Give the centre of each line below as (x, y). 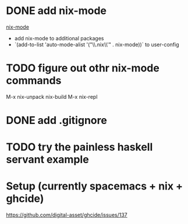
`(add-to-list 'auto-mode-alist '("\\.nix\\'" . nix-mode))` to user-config (97, 44)
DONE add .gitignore (57, 120)
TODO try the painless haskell (79, 147)
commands (34, 81)
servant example (47, 160)
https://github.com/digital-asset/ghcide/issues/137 (67, 215)
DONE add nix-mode (56, 11)
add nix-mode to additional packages (59, 38)
